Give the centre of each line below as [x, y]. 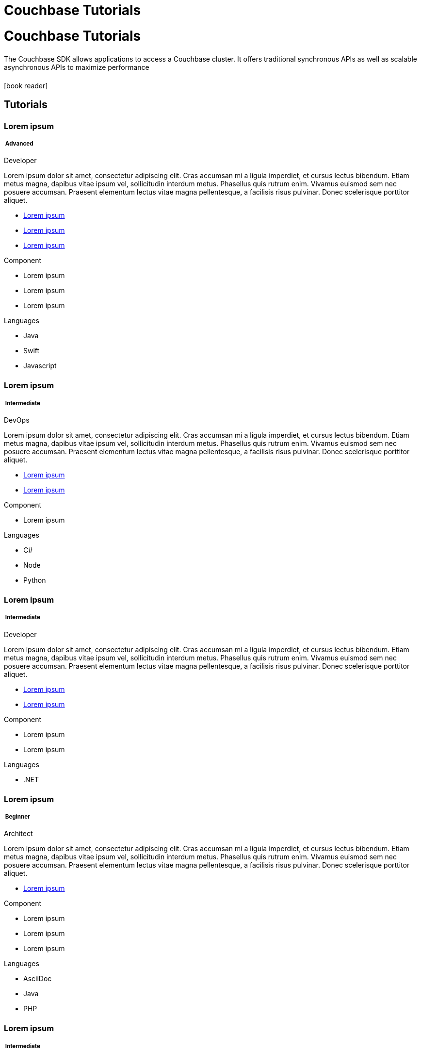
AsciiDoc [38, 979]
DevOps [17, 420]
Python [35, 580]
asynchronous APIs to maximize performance [77, 67]
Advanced [19, 144]
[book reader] [26, 86]
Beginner [17, 816]
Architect [18, 834]
